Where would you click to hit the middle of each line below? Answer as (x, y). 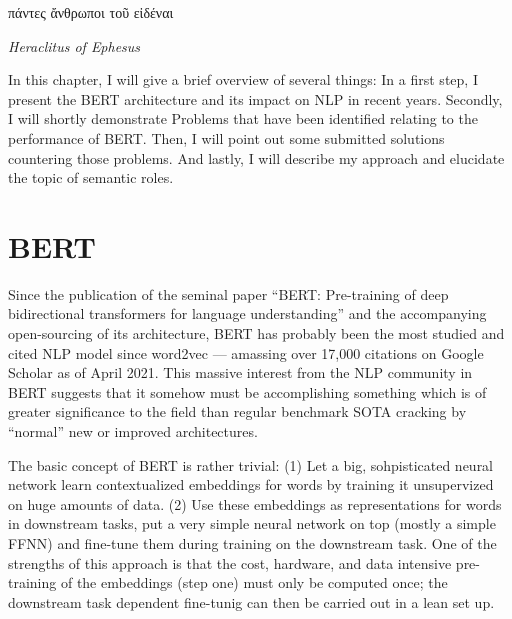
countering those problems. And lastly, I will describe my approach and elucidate (256, 157)
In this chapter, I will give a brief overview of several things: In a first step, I (243, 79)
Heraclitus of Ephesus (74, 45)
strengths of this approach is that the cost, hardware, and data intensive (230, 562)
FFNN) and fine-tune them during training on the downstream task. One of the (252, 543)
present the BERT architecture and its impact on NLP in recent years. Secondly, (255, 98)
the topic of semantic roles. (91, 177)
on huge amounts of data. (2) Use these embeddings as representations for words (255, 503)
